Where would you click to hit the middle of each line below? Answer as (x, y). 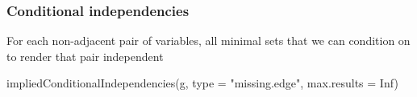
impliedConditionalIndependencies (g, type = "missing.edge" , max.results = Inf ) (202, 83)
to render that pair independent (85, 56)
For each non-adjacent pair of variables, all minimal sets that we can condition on (208, 40)
